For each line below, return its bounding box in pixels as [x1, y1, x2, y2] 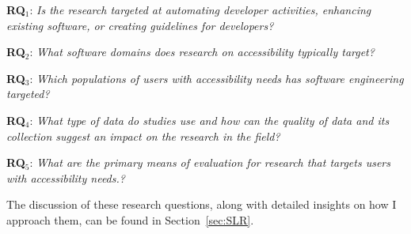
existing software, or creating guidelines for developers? [6, 17, 274, 33]
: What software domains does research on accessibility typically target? [29, 43, 375, 60]
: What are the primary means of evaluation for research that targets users [29, 154, 390, 171]
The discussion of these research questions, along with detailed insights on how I [6, 196, 397, 213]
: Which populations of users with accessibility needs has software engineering [29, 70, 404, 86]
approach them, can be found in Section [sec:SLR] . [6, 211, 254, 228]
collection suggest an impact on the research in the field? [6, 127, 280, 144]
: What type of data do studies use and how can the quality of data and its [29, 111, 390, 128]
